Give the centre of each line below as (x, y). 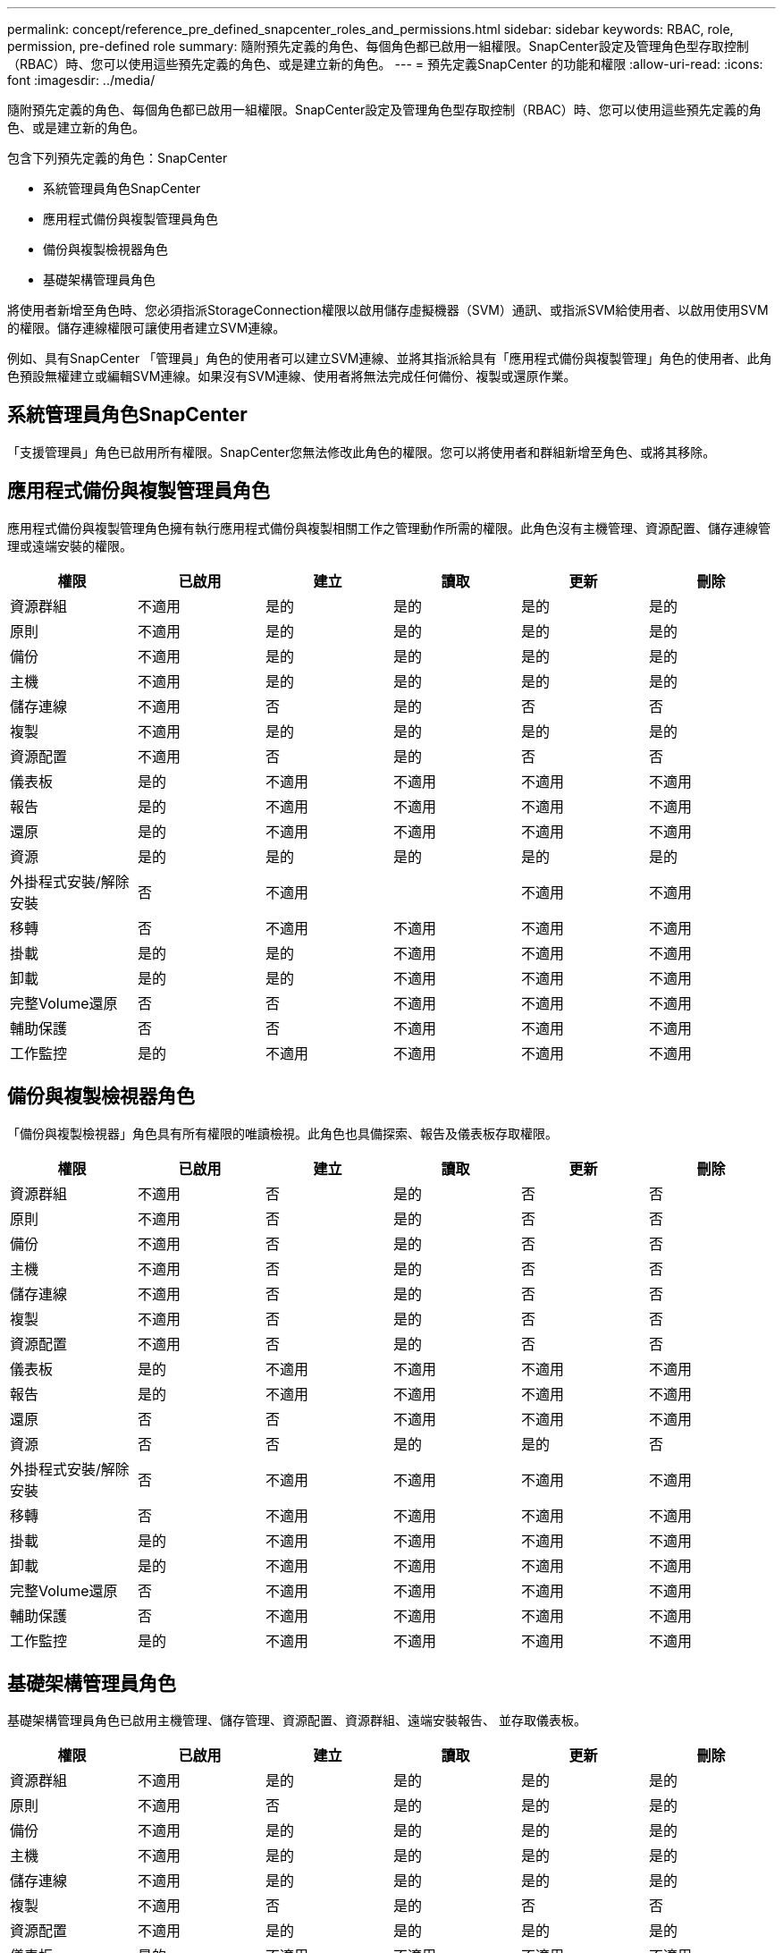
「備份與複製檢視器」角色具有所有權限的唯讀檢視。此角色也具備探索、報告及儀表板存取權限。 (282, 1133)
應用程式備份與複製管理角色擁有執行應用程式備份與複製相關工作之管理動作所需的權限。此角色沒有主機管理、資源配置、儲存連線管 (389, 528)
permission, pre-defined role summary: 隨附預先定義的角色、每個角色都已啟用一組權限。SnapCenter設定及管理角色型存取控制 (378, 46)
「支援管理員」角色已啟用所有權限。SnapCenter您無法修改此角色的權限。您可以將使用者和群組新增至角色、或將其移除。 (362, 452)
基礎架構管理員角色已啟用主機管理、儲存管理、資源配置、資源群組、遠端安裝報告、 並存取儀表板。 (297, 1720)
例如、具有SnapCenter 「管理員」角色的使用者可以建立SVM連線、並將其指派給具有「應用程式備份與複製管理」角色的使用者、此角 (390, 358)
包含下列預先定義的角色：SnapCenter (118, 158)
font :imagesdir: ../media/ (81, 80)
